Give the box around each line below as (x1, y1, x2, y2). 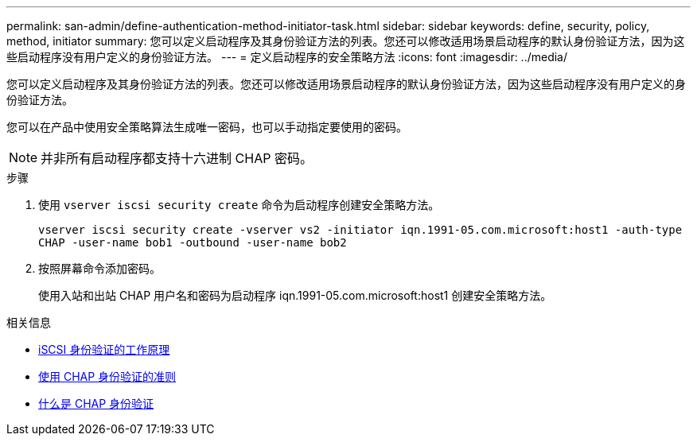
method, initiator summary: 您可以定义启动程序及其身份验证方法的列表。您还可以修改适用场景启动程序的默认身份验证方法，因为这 (6, 34, 685, 48)
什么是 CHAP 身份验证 (38, 397, 154, 410)
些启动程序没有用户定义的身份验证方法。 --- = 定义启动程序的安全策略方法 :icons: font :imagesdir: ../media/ (6, 50, 568, 64)
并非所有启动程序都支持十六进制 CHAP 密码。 (41, 150, 313, 166)
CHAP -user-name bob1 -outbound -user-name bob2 (38, 236, 347, 249)
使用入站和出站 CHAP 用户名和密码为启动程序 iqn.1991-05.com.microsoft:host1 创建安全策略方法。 (38, 289, 552, 302)
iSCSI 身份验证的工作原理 (38, 343, 170, 356)
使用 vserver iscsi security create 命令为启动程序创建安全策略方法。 (38, 198, 440, 211)
